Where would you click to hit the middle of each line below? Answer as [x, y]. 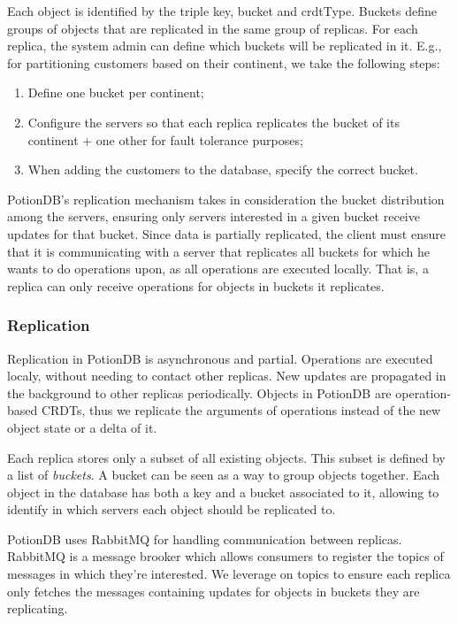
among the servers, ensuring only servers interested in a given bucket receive [214, 216]
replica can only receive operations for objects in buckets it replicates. [196, 285]
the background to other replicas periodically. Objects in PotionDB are [199, 392]
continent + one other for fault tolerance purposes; [165, 139]
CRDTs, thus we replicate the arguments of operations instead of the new [241, 410]
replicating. [38, 608]
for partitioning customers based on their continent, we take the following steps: [224, 62]
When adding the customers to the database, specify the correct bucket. [223, 169]
